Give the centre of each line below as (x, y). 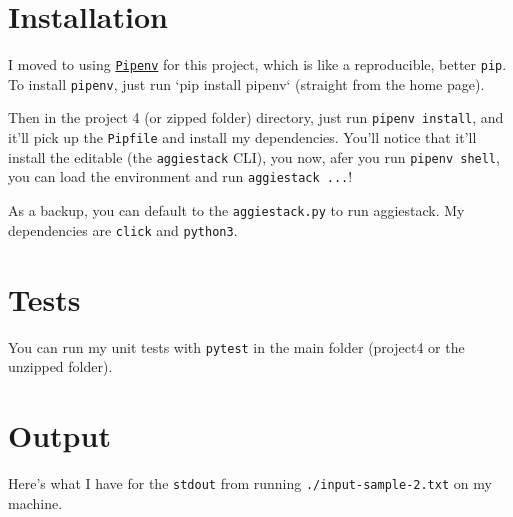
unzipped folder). (60, 366)
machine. (35, 502)
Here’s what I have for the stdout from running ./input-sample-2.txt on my (250, 482)
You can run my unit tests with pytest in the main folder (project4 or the (236, 346)
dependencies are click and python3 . (123, 229)
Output (59, 434)
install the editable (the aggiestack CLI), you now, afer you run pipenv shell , (254, 156)
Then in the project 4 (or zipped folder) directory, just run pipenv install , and (256, 117)
